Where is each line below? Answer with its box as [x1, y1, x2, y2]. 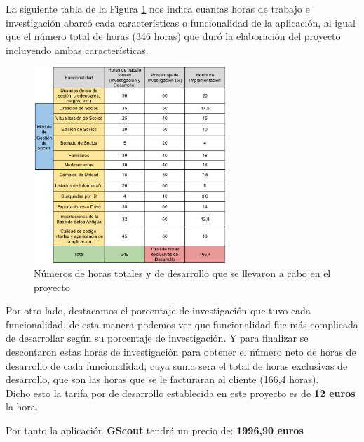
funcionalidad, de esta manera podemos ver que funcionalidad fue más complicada [6, 316, 358, 331]
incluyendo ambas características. [6, 42, 149, 57]
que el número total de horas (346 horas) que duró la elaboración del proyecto [6, 29, 341, 43]
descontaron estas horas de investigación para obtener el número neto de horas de [6, 344, 356, 359]
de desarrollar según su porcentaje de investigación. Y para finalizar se [6, 330, 309, 345]
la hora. [6, 399, 39, 414]
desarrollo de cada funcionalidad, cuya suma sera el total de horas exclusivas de [6, 358, 348, 373]
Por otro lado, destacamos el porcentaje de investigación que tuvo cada [6, 303, 311, 318]
